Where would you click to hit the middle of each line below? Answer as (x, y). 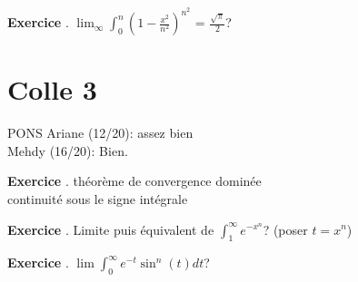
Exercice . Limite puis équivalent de (111, 229)
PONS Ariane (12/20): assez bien (100, 133)
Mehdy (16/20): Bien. (68, 150)
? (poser (285, 229)
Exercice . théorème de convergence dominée (134, 181)
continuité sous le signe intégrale (98, 198)
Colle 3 (52, 89)
